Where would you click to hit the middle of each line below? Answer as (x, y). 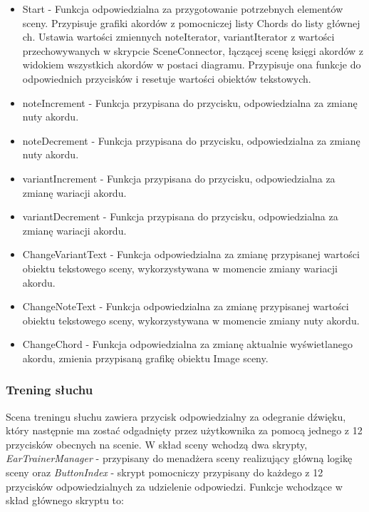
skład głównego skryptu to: (65, 500)
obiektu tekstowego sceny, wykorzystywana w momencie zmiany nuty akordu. (191, 320)
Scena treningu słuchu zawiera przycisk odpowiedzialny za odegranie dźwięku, (176, 416)
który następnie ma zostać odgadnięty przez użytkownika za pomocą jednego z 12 (184, 430)
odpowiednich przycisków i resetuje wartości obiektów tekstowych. (167, 78)
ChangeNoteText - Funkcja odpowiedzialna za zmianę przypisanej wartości (186, 306)
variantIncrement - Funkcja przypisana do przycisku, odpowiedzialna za (179, 178)
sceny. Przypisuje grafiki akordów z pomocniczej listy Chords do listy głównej (191, 22)
